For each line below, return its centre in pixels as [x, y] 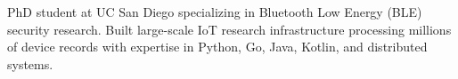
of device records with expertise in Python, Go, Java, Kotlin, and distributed [217, 47]
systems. [30, 63]
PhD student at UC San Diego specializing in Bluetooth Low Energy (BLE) [215, 12]
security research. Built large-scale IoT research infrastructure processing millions [229, 29]
